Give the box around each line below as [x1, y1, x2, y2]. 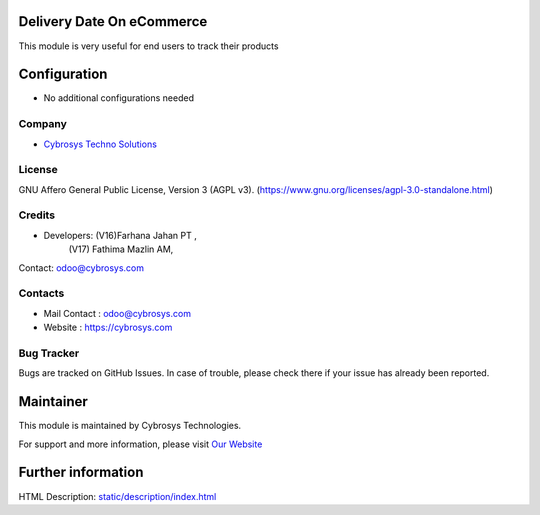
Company [18, 117, 67, 131]
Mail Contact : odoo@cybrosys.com [43, 307, 192, 319]
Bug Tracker [18, 346, 80, 360]
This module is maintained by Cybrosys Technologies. [18, 420, 242, 432]
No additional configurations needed [43, 92, 195, 104]
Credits [18, 208, 55, 222]
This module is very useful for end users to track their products [18, 40, 279, 52]
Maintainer [18, 393, 89, 410]
